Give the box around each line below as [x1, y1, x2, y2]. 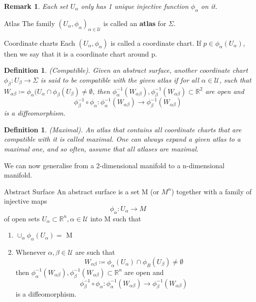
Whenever [15, 247, 46, 257]
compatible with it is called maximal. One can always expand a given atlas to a [4, 134, 241, 144]
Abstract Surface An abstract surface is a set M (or [4, 186, 160, 196]
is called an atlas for [103, 18, 166, 28]
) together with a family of [171, 186, 252, 196]
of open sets [4, 213, 40, 223]
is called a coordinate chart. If [110, 37, 201, 48]
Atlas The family [4, 18, 55, 28]
